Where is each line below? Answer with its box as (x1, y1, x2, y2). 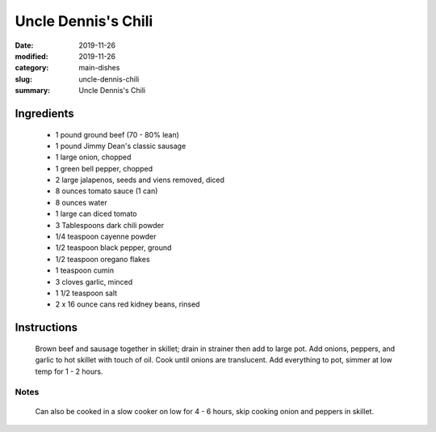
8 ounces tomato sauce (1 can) (55, 186, 158, 196)
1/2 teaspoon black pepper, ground (55, 243, 172, 252)
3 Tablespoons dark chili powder (55, 220, 165, 230)
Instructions (15, 320, 78, 335)
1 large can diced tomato (55, 209, 137, 218)
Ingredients (15, 106, 74, 121)
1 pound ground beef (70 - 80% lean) (55, 129, 179, 139)
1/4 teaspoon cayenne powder (55, 231, 157, 242)
